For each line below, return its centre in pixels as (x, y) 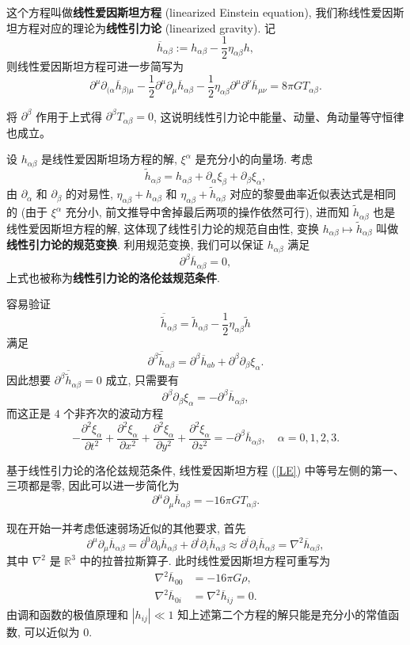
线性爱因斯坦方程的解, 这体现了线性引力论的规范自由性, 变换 (163, 228)
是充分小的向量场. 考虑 (254, 159)
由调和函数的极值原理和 (67, 614)
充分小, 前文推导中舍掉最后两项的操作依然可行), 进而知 (207, 212)
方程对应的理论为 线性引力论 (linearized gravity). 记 (146, 27)
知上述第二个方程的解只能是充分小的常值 (283, 614)
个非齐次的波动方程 (114, 412)
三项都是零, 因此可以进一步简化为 (93, 485)
